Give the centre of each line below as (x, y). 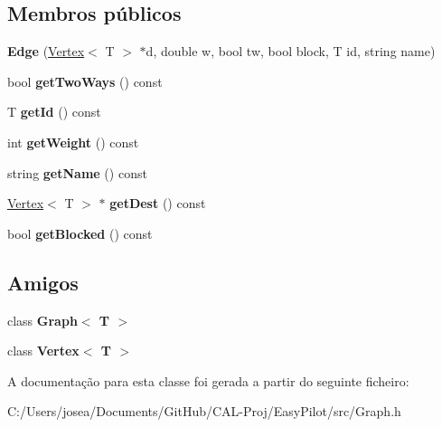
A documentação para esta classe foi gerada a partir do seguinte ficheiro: (208, 380)
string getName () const (77, 172)
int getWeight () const (73, 142)
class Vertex (43, 351)
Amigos (43, 282)
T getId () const (54, 112)
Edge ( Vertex (46, 51)
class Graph (42, 320)
